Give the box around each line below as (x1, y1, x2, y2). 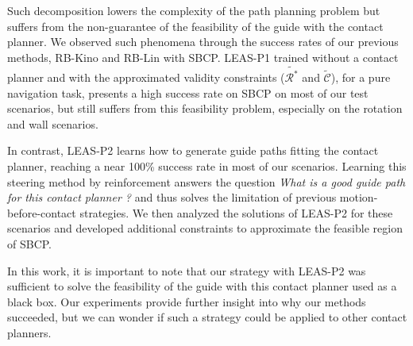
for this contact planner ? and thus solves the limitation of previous (7, 189, 337, 206)
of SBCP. (7, 236, 52, 252)
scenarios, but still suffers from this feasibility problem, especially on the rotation (7, 100, 403, 117)
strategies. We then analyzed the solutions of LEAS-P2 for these (79, 204, 393, 221)
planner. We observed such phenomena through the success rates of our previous (7, 33, 399, 50)
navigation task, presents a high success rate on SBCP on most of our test (7, 84, 369, 101)
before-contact (7, 204, 76, 221)
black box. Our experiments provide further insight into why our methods (7, 293, 366, 309)
